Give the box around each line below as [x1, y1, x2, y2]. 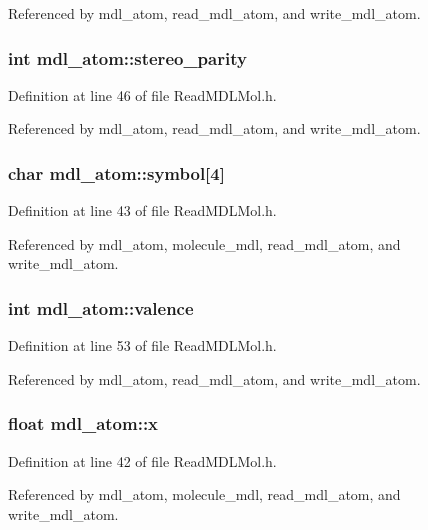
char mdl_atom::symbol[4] [8, 160, 225, 185]
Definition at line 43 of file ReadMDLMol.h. [8, 200, 277, 221]
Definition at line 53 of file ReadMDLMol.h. [8, 335, 277, 356]
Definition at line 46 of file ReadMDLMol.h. [8, 84, 277, 105]
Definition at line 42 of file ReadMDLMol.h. [8, 450, 277, 471]
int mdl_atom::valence [8, 295, 194, 320]
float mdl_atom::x [8, 411, 159, 436]
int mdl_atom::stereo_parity [8, 45, 247, 70]
